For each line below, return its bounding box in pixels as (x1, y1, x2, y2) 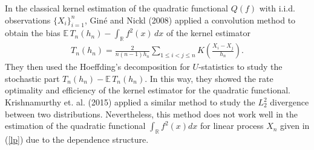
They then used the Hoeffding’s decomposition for (5, 60, 190, 73)
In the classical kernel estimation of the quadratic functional (5, 2, 228, 14)
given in (280, 119, 310, 132)
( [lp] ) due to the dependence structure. (5, 133, 149, 145)
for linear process (200, 119, 264, 132)
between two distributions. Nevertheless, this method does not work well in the (5, 107, 298, 120)
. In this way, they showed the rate (145, 72, 273, 84)
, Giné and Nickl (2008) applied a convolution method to (84, 13, 296, 26)
